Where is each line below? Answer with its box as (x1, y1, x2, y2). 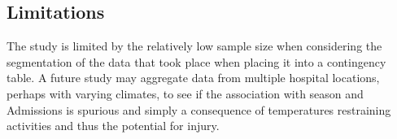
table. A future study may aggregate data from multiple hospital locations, (7, 69, 380, 86)
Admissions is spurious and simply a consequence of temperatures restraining (7, 101, 391, 118)
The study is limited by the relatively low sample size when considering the (7, 37, 382, 54)
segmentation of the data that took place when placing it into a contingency (7, 53, 386, 70)
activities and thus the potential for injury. (7, 117, 220, 134)
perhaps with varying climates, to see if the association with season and (7, 85, 364, 102)
